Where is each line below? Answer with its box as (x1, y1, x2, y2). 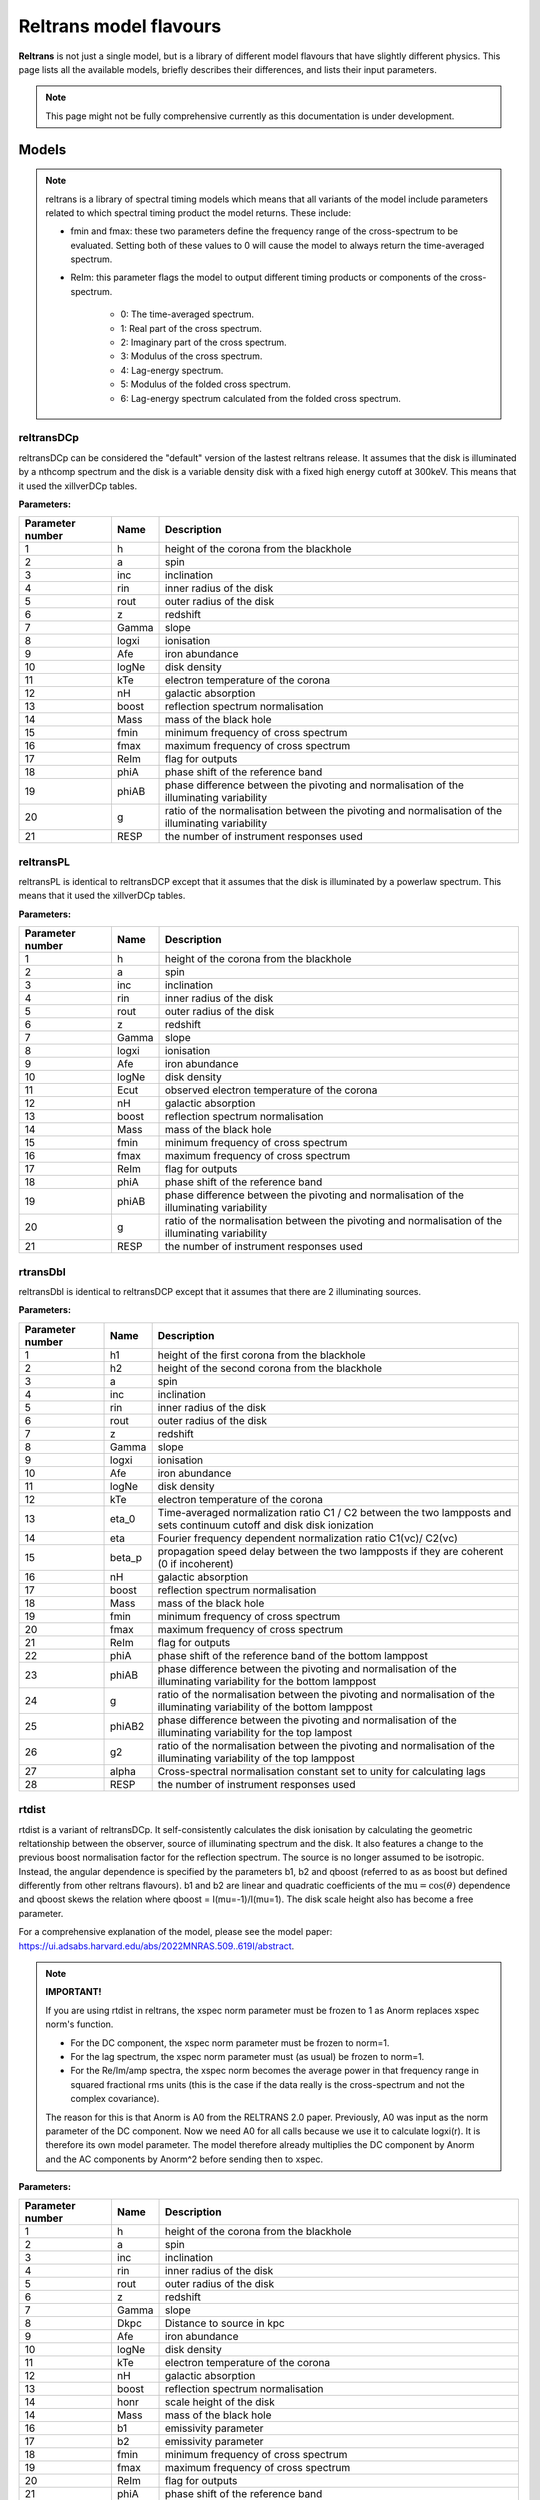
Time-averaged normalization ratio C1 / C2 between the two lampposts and (157, 1505, 512, 1519)
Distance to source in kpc (164, 2316, 285, 2330)
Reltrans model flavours (18, 15, 222, 37)
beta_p (110, 1550, 143, 1564)
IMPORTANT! (45, 1986, 102, 1998)
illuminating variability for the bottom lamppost (157, 1674, 377, 1688)
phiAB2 (110, 1719, 145, 1733)
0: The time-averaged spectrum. (120, 308, 255, 320)
